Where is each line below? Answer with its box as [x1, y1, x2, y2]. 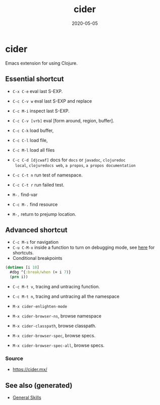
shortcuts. [12, 250, 34, 256]
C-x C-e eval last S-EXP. [12, 88, 63, 94]
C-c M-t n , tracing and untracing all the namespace [12, 293, 120, 299]
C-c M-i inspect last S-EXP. [12, 108, 70, 114]
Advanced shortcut [5, 226, 68, 234]
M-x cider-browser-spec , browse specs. [12, 332, 96, 338]
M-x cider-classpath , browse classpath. [12, 323, 96, 329]
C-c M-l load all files [12, 147, 55, 153]
